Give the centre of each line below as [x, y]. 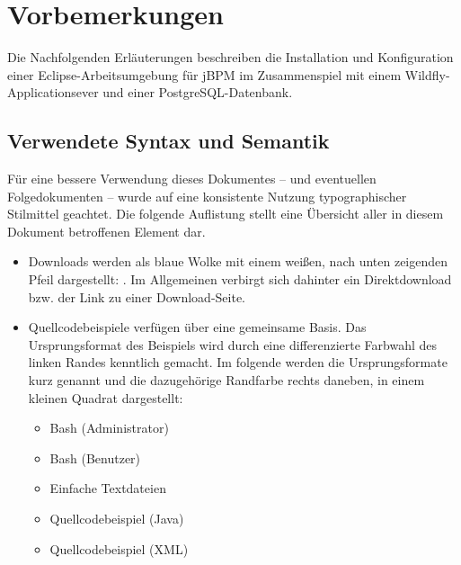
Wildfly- [427, 74]
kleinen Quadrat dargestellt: [106, 397]
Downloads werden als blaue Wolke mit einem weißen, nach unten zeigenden [238, 261]
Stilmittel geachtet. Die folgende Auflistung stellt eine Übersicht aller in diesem [226, 214]
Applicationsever [53, 92]
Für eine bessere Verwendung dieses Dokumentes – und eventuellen [192, 179]
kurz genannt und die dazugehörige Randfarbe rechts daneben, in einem [226, 380]
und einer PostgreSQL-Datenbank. [198, 92]
